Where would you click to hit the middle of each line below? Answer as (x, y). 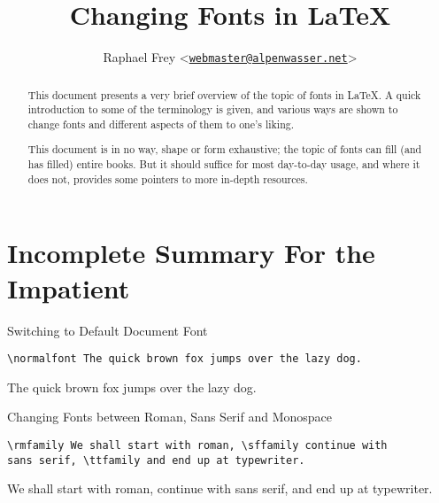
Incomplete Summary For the (191, 253)
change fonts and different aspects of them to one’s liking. (161, 124)
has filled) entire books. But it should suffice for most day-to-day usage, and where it (224, 164)
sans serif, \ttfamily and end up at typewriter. (156, 460)
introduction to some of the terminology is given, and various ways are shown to (213, 109)
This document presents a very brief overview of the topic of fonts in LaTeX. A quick (224, 94)
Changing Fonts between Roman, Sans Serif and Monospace (170, 417)
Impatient (69, 287)
